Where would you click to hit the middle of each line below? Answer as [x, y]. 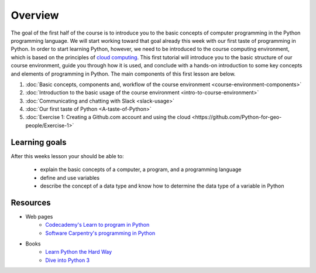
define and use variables [70, 178]
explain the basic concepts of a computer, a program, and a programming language [141, 169]
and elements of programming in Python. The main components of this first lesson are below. [123, 74]
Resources [31, 202]
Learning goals [39, 142]
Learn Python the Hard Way [79, 252]
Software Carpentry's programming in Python [100, 233]
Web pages [39, 216]
